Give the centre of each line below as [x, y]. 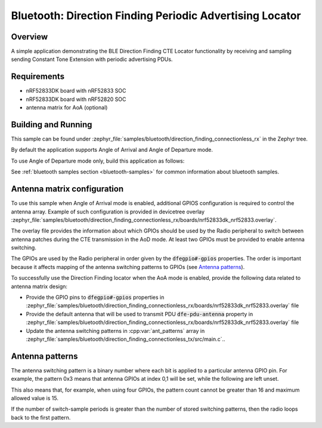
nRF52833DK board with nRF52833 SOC [76, 91]
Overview [30, 37]
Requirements [38, 77]
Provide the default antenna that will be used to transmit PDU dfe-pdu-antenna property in [140, 314]
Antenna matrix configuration [67, 189]
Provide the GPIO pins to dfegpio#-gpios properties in [95, 297]
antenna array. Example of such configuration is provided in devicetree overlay [108, 212]
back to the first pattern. [41, 417]
